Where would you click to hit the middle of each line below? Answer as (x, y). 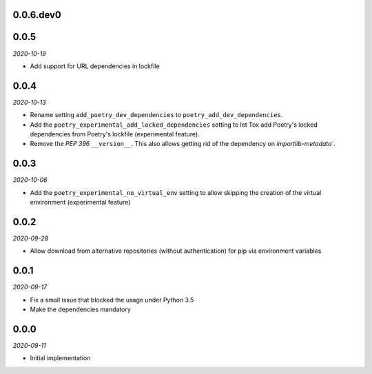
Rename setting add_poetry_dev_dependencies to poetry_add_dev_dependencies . (156, 115)
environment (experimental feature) (80, 202)
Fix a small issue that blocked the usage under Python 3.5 (112, 300)
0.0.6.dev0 (37, 15)
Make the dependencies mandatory (80, 309)
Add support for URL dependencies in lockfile (95, 66)
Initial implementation (60, 358)
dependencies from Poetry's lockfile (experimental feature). (115, 134)
